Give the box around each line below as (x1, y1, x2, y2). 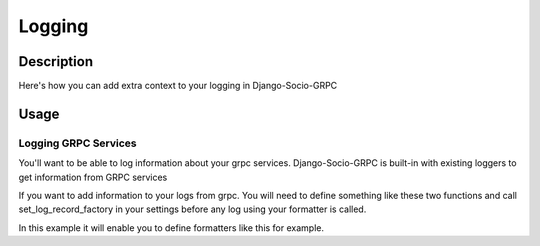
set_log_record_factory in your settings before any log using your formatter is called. (18, 203, 367, 215)
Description (18, 53, 94, 70)
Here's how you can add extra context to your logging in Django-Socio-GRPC (18, 80, 338, 92)
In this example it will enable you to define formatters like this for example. (18, 221, 325, 234)
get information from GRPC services (18, 171, 168, 183)
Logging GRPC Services (18, 136, 137, 150)
